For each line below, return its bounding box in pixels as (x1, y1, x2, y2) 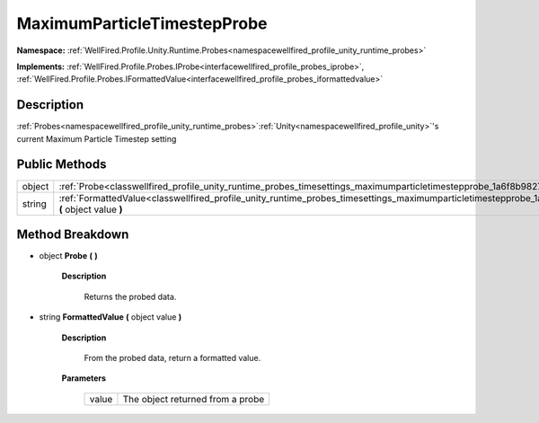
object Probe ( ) (39, 251, 98, 261)
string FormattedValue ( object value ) (39, 312, 182, 322)
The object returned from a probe (122, 392, 265, 405)
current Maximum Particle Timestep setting (16, 133, 177, 144)
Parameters (61, 373, 107, 383)
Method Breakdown (16, 226, 129, 242)
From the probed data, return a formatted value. (84, 353, 261, 363)
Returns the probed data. (84, 291, 177, 302)
